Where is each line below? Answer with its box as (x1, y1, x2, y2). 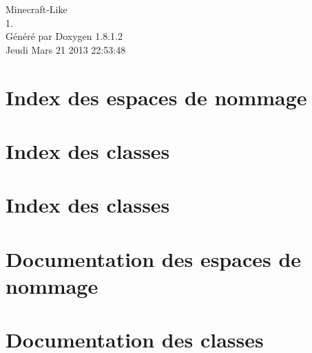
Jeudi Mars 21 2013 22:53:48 (6, 42, 126, 56)
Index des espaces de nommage (6, 83, 307, 111)
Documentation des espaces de (6, 244, 302, 272)
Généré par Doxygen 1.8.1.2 (6, 29, 123, 43)
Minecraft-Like (6, 2, 67, 16)
